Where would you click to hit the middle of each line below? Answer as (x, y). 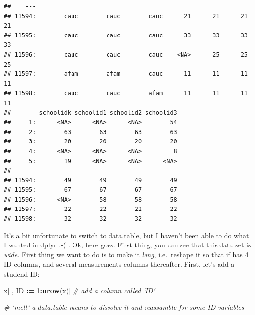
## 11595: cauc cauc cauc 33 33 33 (126, 35)
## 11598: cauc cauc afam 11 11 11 (126, 93)
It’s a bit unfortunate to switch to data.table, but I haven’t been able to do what (127, 235)
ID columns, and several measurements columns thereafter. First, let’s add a (119, 264)
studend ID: (22, 274)
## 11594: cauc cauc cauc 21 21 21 (126, 16)
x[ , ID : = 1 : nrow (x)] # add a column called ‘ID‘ (80, 290)
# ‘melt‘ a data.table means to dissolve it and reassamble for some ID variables (124, 307)
